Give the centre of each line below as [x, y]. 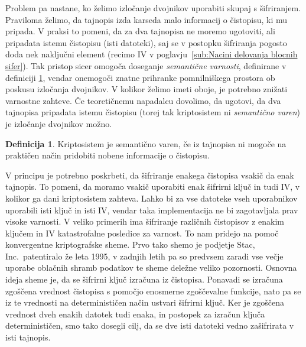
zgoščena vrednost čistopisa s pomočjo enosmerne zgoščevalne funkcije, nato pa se [153, 291]
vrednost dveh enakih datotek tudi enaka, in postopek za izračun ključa [135, 314]
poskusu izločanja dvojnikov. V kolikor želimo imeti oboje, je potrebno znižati [147, 89]
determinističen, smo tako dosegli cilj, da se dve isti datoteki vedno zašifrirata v [150, 325]
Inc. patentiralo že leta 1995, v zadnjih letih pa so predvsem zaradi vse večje [144, 256]
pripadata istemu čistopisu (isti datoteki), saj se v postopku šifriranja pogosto [146, 42]
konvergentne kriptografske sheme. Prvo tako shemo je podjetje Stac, [130, 244]
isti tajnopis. [28, 337]
